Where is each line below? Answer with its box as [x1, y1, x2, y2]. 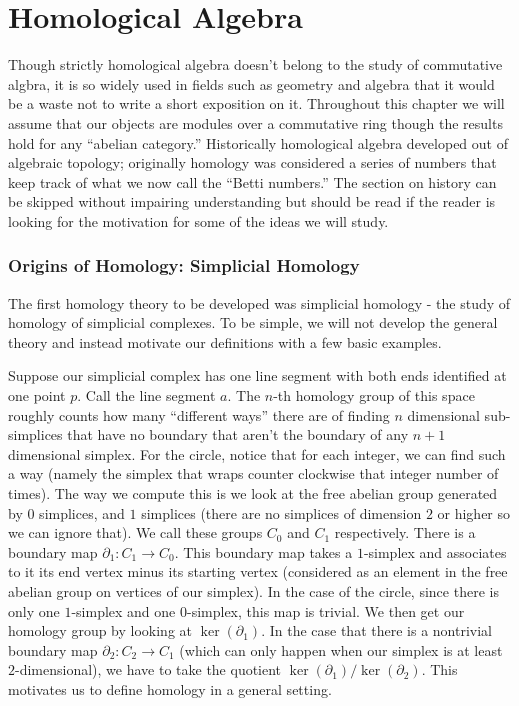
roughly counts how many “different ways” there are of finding [8, 404, 390, 425]
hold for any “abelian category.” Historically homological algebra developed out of [8, 132, 508, 153]
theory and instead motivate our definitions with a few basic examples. [8, 331, 442, 352]
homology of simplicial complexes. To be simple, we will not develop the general [8, 312, 498, 333]
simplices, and [39, 502, 125, 523]
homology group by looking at [8, 620, 193, 641]
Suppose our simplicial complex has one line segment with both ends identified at [8, 365, 507, 386]
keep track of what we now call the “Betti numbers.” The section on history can [8, 171, 497, 192]
